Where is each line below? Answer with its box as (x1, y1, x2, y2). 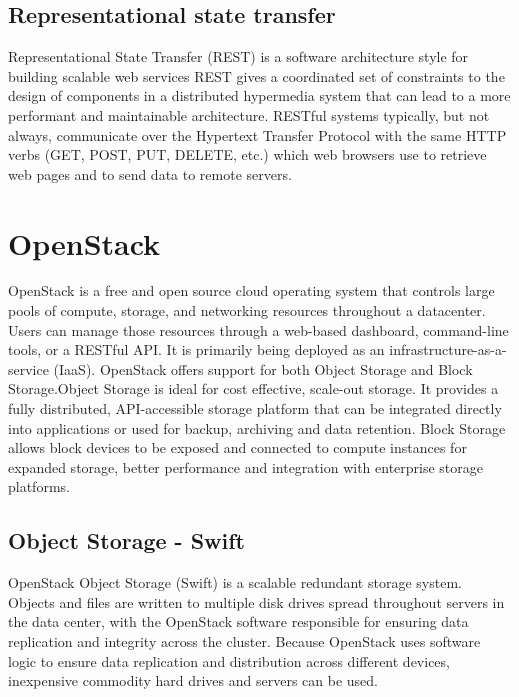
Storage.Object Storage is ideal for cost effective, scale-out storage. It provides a (8, 378, 499, 399)
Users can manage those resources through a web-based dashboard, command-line (8, 319, 509, 340)
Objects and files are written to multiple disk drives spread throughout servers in (8, 591, 505, 612)
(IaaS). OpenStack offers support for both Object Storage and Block (53, 358, 473, 379)
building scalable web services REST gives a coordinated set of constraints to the (8, 65, 505, 86)
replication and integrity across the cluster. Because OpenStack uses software (8, 631, 481, 651)
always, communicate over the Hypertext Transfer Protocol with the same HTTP (8, 124, 507, 145)
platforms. (8, 476, 70, 497)
